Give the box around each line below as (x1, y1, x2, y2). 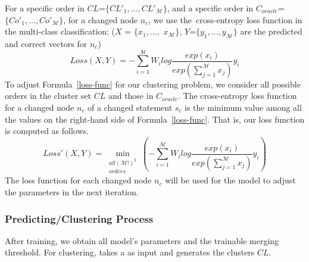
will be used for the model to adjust (165, 174, 296, 186)
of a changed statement (88, 101, 173, 113)
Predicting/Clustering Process (5, 211, 154, 226)
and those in (108, 89, 154, 102)
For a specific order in (5, 2, 85, 14)
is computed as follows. (5, 124, 89, 137)
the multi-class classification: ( (5, 25, 116, 38)
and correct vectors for (5, 37, 88, 49)
